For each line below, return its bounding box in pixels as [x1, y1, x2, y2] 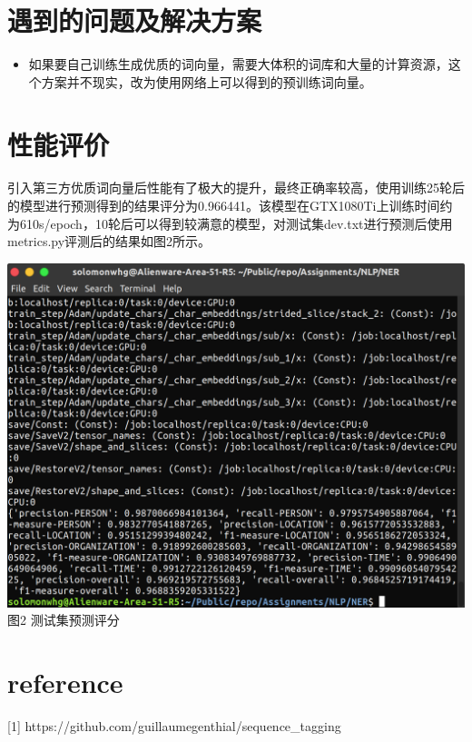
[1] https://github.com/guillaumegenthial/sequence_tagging [7, 717, 341, 736]
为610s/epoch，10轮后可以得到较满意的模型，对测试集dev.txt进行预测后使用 [7, 213, 453, 232]
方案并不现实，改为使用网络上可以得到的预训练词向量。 [41, 72, 372, 91]
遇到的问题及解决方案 [7, 2, 262, 39]
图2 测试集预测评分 [7, 610, 120, 629]
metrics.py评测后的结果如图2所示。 [7, 232, 211, 251]
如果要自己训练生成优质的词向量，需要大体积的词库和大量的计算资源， [28, 54, 448, 74]
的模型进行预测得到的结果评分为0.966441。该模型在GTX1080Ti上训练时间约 [7, 196, 453, 215]
